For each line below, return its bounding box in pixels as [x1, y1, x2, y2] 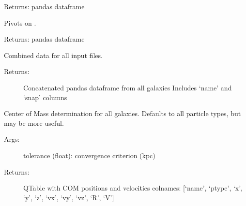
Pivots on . [4, 17, 36, 28]
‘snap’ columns [23, 92, 67, 102]
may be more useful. [4, 118, 64, 128]
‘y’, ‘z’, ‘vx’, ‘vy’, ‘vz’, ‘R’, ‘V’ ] [23, 192, 114, 202]
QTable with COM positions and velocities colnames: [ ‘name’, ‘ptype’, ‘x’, [23, 183, 243, 193]
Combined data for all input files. [4, 50, 103, 60]
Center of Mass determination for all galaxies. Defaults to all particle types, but [4, 108, 241, 118]
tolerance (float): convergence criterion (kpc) [23, 150, 155, 160]
